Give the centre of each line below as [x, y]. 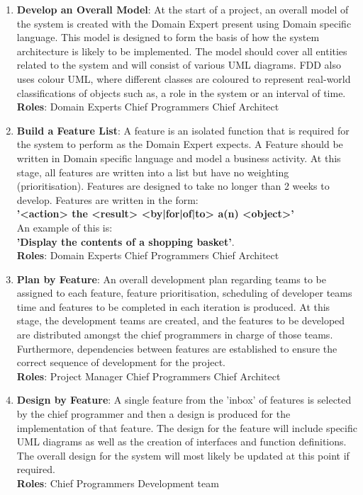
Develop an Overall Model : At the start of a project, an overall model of [183, 9]
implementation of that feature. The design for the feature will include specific [187, 427]
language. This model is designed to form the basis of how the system [168, 37]
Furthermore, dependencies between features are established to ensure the [177, 348]
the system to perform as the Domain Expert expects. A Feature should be [180, 144]
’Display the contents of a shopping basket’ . [125, 241]
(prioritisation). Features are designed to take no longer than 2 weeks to [173, 186]
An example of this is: [65, 227]
